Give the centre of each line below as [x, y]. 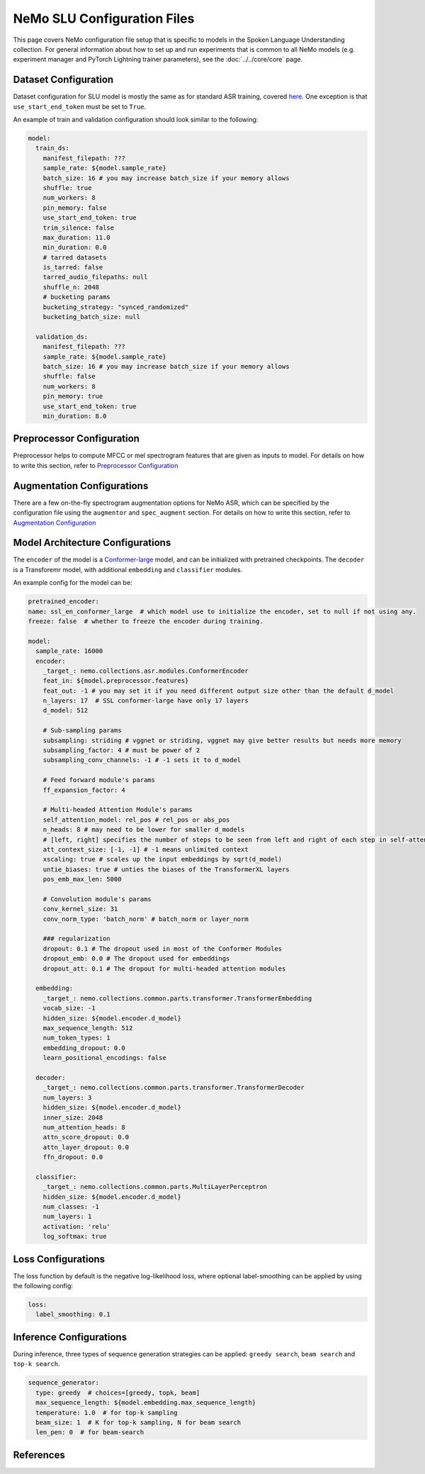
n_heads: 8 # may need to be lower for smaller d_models [144, 830]
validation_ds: [62, 336]
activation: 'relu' [77, 1226]
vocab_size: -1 [69, 1008]
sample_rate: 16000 [69, 651]
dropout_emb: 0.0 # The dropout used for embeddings [136, 959]
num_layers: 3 [67, 1098]
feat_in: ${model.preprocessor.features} [116, 681]
